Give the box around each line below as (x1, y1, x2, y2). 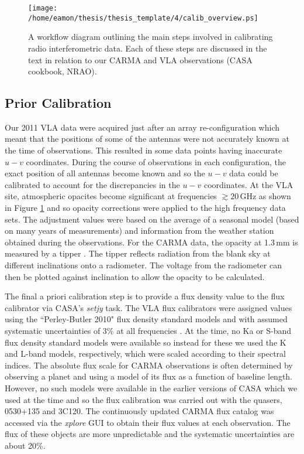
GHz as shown (240, 190, 291, 202)
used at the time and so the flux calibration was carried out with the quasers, (5, 393, 282, 405)
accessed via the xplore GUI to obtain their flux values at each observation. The (5, 416, 291, 428)
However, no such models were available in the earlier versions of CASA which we (5, 381, 298, 394)
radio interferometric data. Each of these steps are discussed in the (28, 42, 267, 54)
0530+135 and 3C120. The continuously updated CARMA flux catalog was (5, 405, 274, 417)
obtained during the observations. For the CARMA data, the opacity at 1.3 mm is (5, 235, 298, 248)
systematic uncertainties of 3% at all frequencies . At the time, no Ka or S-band (5, 324, 292, 336)
